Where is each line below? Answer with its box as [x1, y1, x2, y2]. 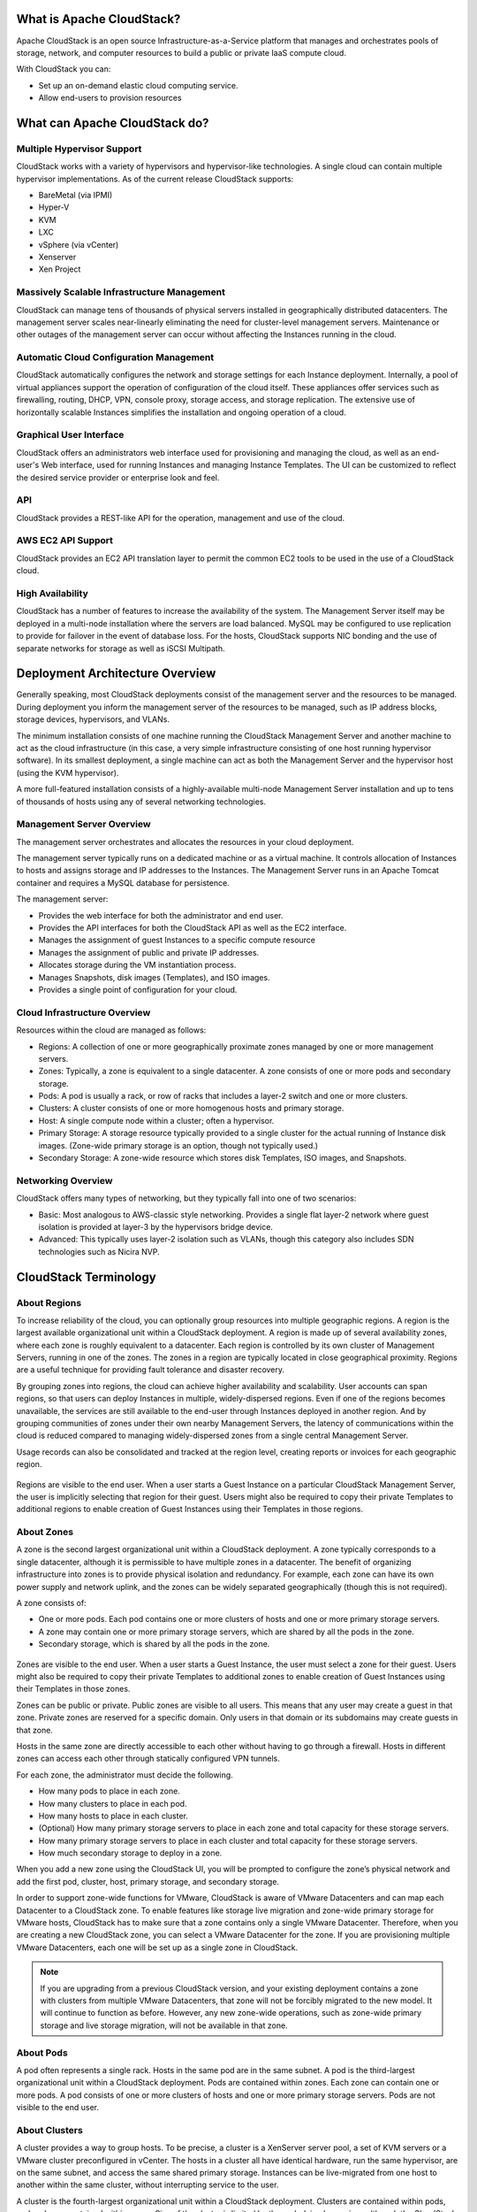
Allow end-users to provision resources [38, 93, 182, 104]
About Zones [16, 1526, 74, 1539]
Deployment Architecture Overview [16, 666, 216, 681]
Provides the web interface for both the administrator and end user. [38, 910, 284, 920]
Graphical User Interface [16, 429, 125, 442]
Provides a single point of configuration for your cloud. [38, 984, 238, 995]
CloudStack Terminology [16, 1270, 156, 1285]
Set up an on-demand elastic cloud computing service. [38, 80, 238, 90]
